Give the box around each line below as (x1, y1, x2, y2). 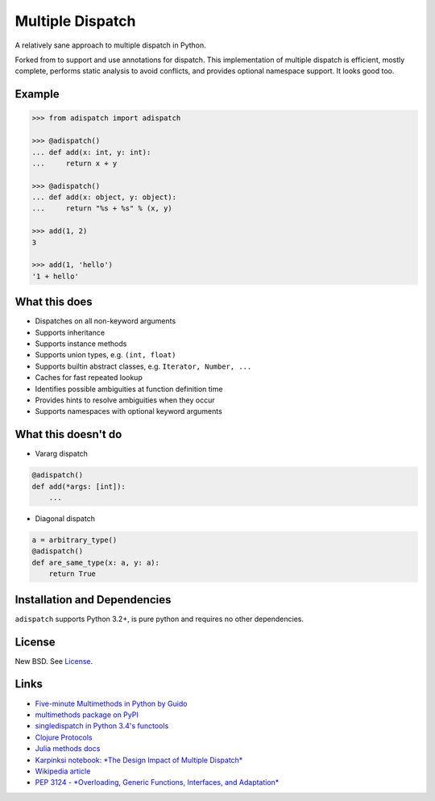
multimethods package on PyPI (35, 710, 139, 720)
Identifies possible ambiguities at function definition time (35, 384, 223, 394)
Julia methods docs (35, 744, 101, 753)
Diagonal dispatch (35, 514, 96, 524)
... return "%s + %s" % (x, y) (31, 204, 172, 213)
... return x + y (31, 158, 118, 168)
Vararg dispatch (35, 448, 89, 459)
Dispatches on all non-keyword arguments (35, 316, 176, 326)
